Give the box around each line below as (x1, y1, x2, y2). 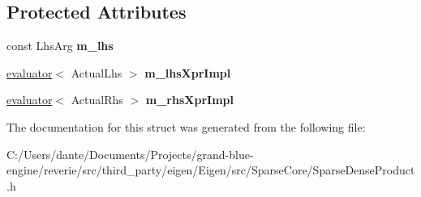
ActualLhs (71, 64, 122, 81)
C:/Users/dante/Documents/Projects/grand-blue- (6, 145, 254, 162)
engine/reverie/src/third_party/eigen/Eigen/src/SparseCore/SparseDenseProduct (6, 161, 415, 178)
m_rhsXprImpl (145, 91, 234, 108)
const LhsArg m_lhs (6, 37, 114, 54)
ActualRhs (71, 91, 123, 108)
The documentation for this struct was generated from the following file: (6, 118, 366, 135)
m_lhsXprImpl (144, 64, 231, 81)
